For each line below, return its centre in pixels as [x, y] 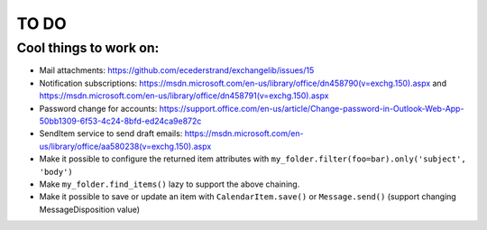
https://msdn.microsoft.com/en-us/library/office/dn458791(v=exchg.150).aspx [184, 96]
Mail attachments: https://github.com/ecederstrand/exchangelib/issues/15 [177, 70]
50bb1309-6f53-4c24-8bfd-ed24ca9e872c [120, 121]
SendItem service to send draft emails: [111, 133]
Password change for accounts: [98, 108]
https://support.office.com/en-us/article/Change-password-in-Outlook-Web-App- [312, 108]
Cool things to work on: [88, 48]
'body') [56, 172]
